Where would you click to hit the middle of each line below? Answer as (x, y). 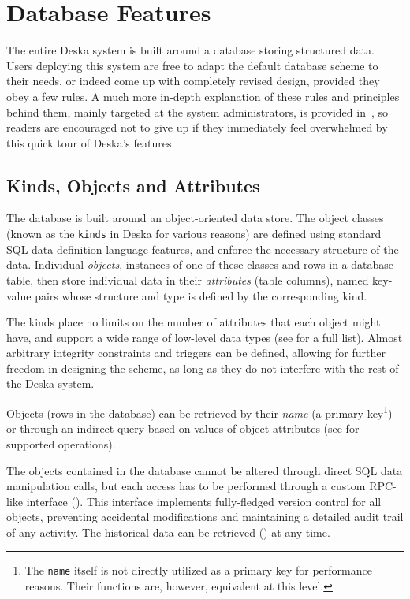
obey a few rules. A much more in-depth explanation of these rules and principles (203, 96)
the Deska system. (50, 383)
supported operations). (61, 443)
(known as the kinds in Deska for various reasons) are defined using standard (194, 234)
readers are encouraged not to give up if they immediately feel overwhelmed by (197, 127)
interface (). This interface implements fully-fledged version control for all (204, 501)
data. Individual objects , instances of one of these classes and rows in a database (200, 264)
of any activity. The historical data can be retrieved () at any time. (168, 532)
